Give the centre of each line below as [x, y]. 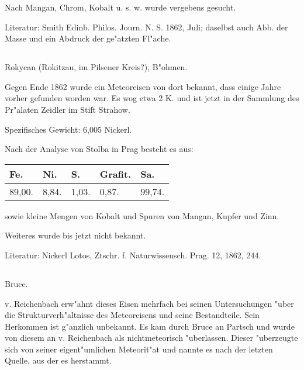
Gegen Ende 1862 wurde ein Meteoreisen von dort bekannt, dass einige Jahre [143, 86]
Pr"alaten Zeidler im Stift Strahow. [68, 109]
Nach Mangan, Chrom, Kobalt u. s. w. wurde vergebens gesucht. [120, 7]
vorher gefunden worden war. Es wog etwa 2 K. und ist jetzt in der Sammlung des [152, 98]
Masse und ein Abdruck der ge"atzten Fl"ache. [88, 38]
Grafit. [115, 174]
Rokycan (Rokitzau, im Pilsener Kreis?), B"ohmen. [96, 67]
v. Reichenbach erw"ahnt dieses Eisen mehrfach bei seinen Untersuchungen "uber [149, 303]
